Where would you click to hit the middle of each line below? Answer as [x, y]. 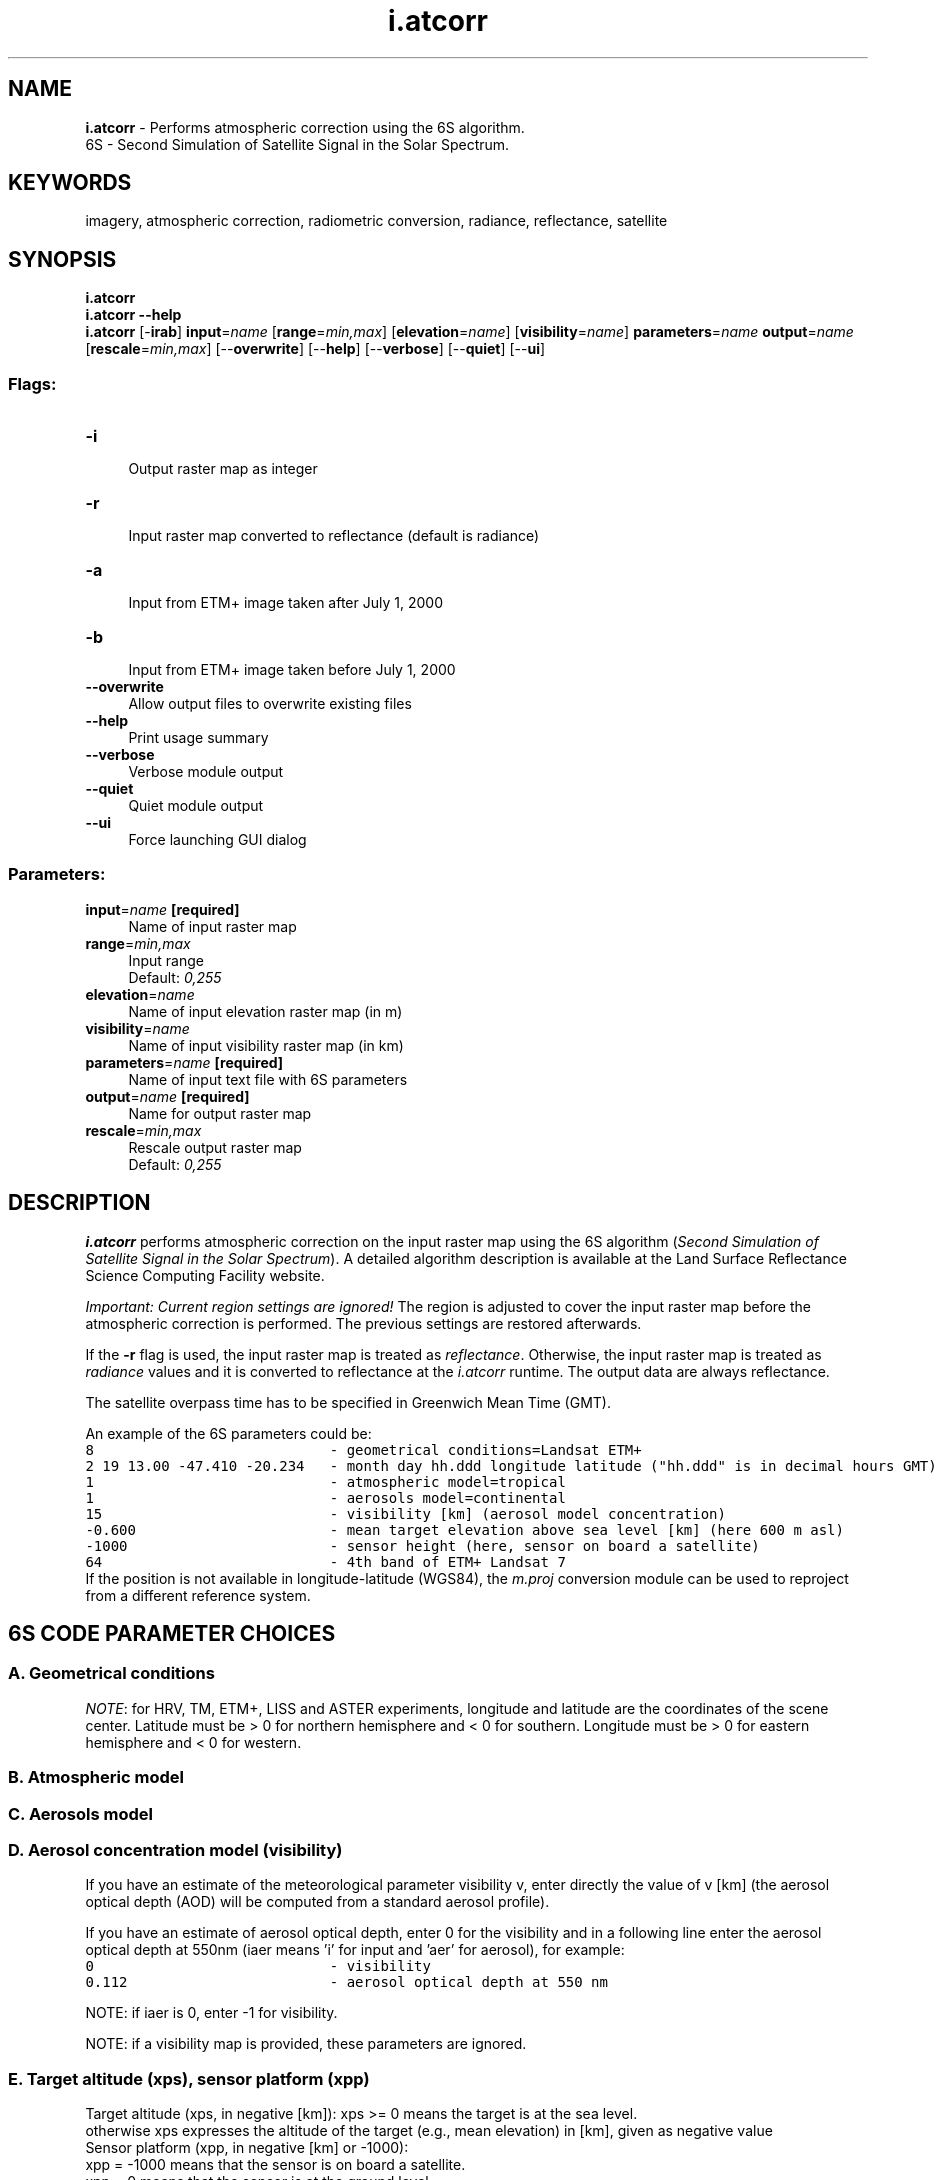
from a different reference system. [198, 1595]
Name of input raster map [212, 926]
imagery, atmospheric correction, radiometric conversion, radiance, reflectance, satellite [376, 221]
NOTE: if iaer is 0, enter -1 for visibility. [211, 2013]
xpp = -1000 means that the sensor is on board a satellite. [275, 2165]
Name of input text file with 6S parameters [268, 1079]
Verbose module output [206, 772]
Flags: [32, 383]
